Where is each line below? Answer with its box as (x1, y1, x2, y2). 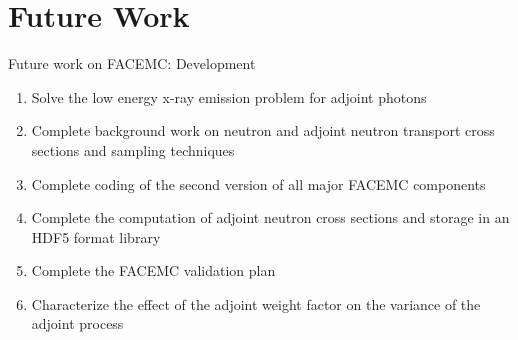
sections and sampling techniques (31, 139, 235, 160)
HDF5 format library (31, 226, 161, 247)
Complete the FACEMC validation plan (31, 260, 276, 281)
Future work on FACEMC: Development (8, 53, 256, 74)
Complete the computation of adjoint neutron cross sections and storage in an (31, 207, 510, 228)
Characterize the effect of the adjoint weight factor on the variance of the (31, 293, 481, 314)
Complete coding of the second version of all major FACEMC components (31, 173, 486, 194)
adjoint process (31, 313, 124, 334)
